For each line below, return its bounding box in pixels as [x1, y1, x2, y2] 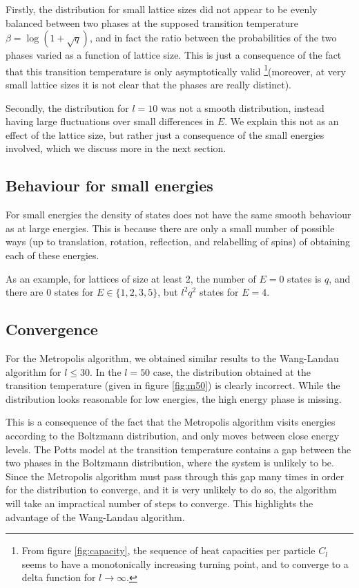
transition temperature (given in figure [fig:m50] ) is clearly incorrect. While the [6, 378, 340, 392]
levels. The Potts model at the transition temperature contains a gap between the [6, 442, 351, 456]
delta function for [21, 570, 96, 585]
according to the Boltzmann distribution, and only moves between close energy [6, 428, 340, 442]
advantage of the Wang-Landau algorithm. [6, 509, 185, 524]
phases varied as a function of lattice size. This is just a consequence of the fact [6, 48, 342, 62]
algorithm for [6, 364, 61, 379]
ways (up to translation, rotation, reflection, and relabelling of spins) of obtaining [6, 234, 351, 249]
